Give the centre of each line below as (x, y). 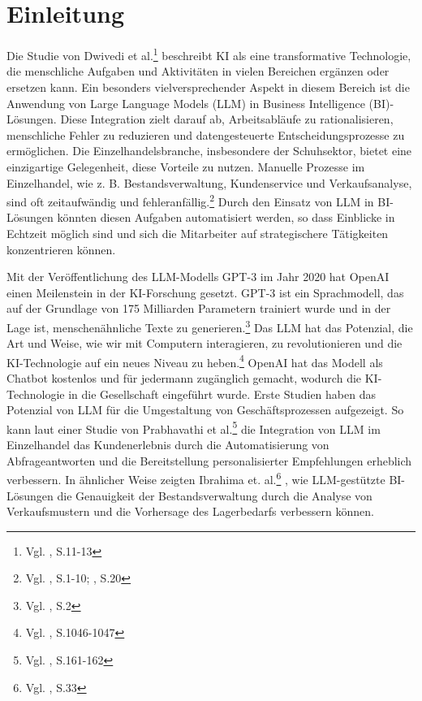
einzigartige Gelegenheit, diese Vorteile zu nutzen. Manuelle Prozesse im (186, 166)
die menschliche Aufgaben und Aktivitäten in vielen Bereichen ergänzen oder (198, 71)
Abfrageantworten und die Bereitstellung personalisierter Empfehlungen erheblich (209, 460)
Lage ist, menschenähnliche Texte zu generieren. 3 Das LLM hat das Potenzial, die (210, 326)
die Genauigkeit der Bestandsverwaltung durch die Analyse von (215, 495)
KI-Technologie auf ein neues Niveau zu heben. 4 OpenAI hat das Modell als (195, 361)
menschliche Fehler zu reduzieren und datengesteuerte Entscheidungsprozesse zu (206, 134)
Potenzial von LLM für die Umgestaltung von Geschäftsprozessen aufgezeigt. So (205, 410)
